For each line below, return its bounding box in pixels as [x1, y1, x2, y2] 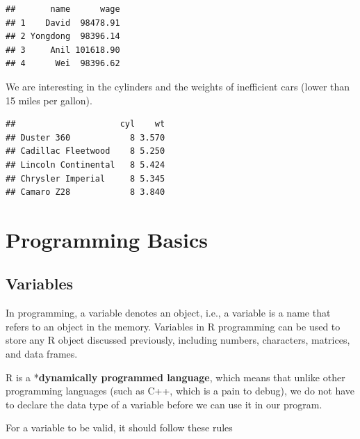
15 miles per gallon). [6, 93, 92, 107]
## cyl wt [6, 119, 165, 129]
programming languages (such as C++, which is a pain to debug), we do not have [6, 383, 355, 398]
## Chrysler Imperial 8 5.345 [6, 173, 165, 184]
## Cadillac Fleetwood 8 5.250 [6, 146, 165, 157]
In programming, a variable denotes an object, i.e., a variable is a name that [6, 305, 331, 320]
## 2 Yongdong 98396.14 [6, 31, 120, 42]
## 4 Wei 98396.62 [6, 58, 120, 69]
